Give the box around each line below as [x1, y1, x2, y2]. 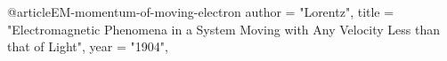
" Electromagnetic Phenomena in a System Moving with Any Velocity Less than [7, 19, 440, 38]
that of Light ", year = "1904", [7, 37, 168, 56]
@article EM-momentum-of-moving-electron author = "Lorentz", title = [7, 3, 394, 20]
